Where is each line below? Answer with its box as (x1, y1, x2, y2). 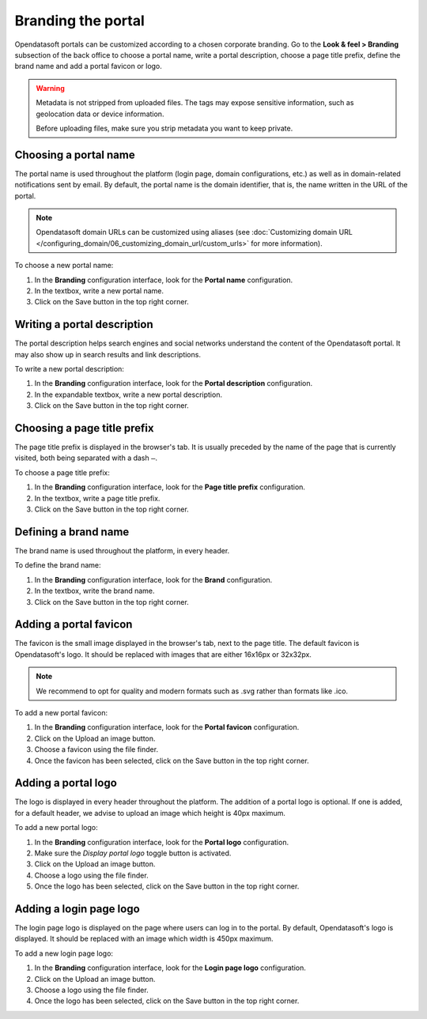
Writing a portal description (14, 318, 153, 331)
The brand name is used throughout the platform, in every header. (14, 545, 230, 555)
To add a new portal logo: (14, 823, 98, 832)
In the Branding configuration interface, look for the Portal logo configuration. (34, 837, 289, 847)
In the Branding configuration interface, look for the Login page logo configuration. (34, 963, 306, 972)
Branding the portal (14, 12, 145, 29)
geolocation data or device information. (36, 109, 164, 119)
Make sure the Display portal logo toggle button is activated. (34, 848, 232, 858)
